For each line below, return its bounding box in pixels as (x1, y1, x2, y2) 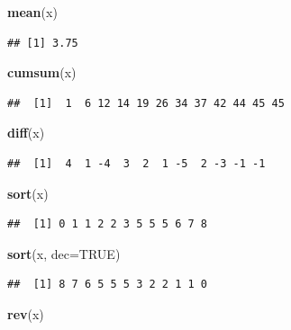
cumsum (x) (7, 63, 77, 82)
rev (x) (7, 304, 44, 323)
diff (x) (7, 123, 45, 142)
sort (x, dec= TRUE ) (7, 244, 121, 263)
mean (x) (7, 3, 58, 21)
